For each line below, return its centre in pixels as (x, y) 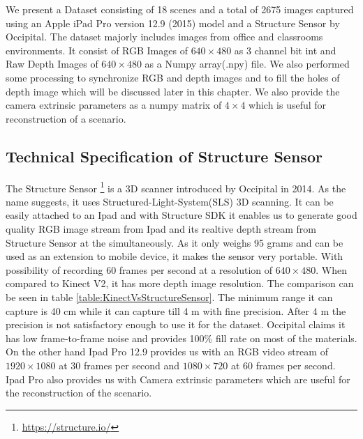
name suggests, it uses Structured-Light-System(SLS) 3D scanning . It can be (170, 201)
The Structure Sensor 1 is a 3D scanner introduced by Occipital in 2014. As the (176, 187)
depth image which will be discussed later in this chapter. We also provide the (173, 91)
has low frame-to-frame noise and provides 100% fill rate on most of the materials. (181, 338)
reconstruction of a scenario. (66, 118)
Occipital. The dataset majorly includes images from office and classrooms (164, 37)
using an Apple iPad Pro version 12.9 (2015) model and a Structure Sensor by (173, 23)
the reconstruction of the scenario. (79, 393)
